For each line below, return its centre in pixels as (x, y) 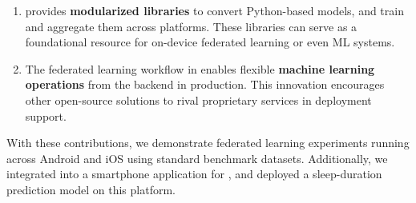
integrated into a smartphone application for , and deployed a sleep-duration (194, 174)
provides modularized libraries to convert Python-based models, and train (214, 10)
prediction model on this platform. (91, 189)
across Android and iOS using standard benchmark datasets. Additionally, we (197, 158)
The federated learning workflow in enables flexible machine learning (200, 68)
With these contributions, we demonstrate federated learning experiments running (208, 143)
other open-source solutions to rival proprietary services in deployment (198, 100)
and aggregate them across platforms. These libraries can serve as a (191, 26)
